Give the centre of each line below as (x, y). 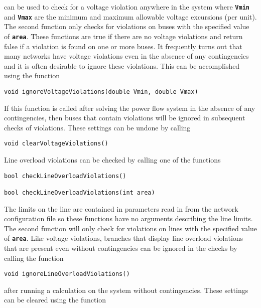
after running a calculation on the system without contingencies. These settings (126, 290)
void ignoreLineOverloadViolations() (67, 274)
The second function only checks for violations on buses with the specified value (127, 26)
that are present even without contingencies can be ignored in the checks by (121, 248)
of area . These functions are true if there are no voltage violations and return (123, 36)
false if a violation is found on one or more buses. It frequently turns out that (123, 46)
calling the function (34, 258)
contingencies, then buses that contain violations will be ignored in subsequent (125, 118)
